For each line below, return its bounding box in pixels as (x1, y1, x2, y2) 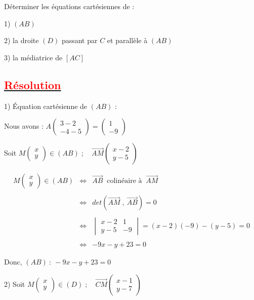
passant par (61, 35, 98, 46)
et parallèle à (107, 35, 148, 46)
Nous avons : (4, 121, 44, 131)
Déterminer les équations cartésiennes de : (4, 1, 135, 11)
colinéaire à (107, 177, 142, 185)
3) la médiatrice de (4, 52, 63, 62)
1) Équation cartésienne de (4, 100, 88, 111)
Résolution (4, 77, 61, 92)
